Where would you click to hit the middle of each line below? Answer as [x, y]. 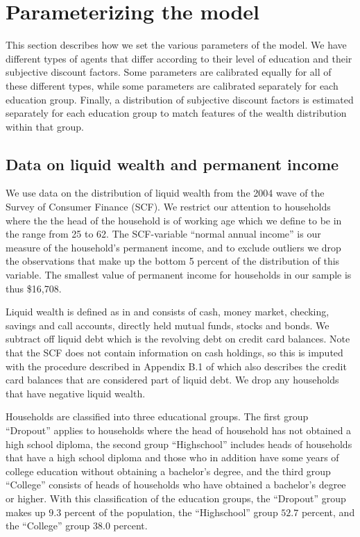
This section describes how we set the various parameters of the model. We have [176, 45]
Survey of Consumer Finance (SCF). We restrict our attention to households [168, 207]
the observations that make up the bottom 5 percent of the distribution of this [173, 261]
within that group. [45, 126]
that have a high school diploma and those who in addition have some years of [172, 457]
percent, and [328, 512]
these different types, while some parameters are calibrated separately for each [172, 85]
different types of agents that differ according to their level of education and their [179, 58]
